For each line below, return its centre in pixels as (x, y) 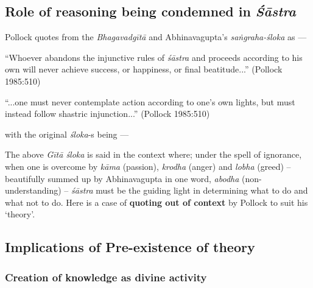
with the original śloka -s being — (67, 134)
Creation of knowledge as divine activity (106, 277)
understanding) (33, 190)
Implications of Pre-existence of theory (130, 247)
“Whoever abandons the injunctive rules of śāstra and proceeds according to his (154, 57)
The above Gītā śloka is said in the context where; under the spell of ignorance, (153, 154)
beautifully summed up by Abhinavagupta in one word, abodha (122, 178)
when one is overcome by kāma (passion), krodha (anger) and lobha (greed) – (148, 166)
